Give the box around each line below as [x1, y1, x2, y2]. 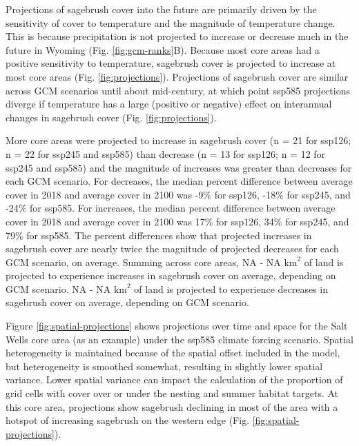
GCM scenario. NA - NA [6, 281, 111, 296]
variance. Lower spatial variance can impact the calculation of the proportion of [6, 372, 343, 387]
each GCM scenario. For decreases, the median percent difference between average [6, 174, 353, 188]
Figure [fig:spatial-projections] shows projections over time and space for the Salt [6, 318, 348, 333]
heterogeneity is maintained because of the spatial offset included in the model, [6, 345, 340, 360]
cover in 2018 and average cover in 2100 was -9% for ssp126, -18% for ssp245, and [6, 187, 351, 201]
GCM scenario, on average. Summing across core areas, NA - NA [6, 254, 281, 269]
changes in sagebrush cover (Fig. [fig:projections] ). [6, 110, 217, 124]
